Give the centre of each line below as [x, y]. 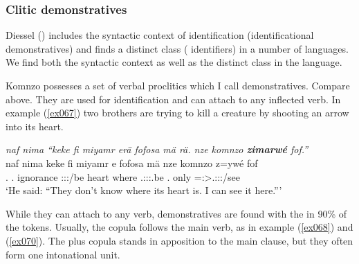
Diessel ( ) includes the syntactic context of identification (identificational [160, 35]
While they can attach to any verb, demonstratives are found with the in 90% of [176, 213]
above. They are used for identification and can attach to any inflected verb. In [173, 99]
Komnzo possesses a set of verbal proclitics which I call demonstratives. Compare [178, 85]
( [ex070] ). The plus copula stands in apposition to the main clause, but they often [179, 240]
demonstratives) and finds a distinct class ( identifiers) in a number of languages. [177, 48]
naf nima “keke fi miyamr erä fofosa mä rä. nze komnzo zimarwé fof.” [157, 149]
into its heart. [35, 126]
